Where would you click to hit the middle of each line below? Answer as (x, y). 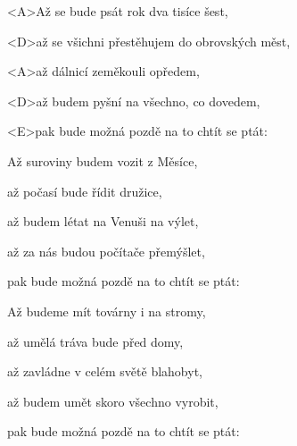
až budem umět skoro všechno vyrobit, (113, 401)
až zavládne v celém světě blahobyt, (105, 371)
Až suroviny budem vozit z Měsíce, (103, 160)
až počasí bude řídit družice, (85, 191)
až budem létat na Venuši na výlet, (103, 221)
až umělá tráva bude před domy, (95, 341)
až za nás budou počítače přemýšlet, (106, 251)
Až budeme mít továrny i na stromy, (107, 311)
